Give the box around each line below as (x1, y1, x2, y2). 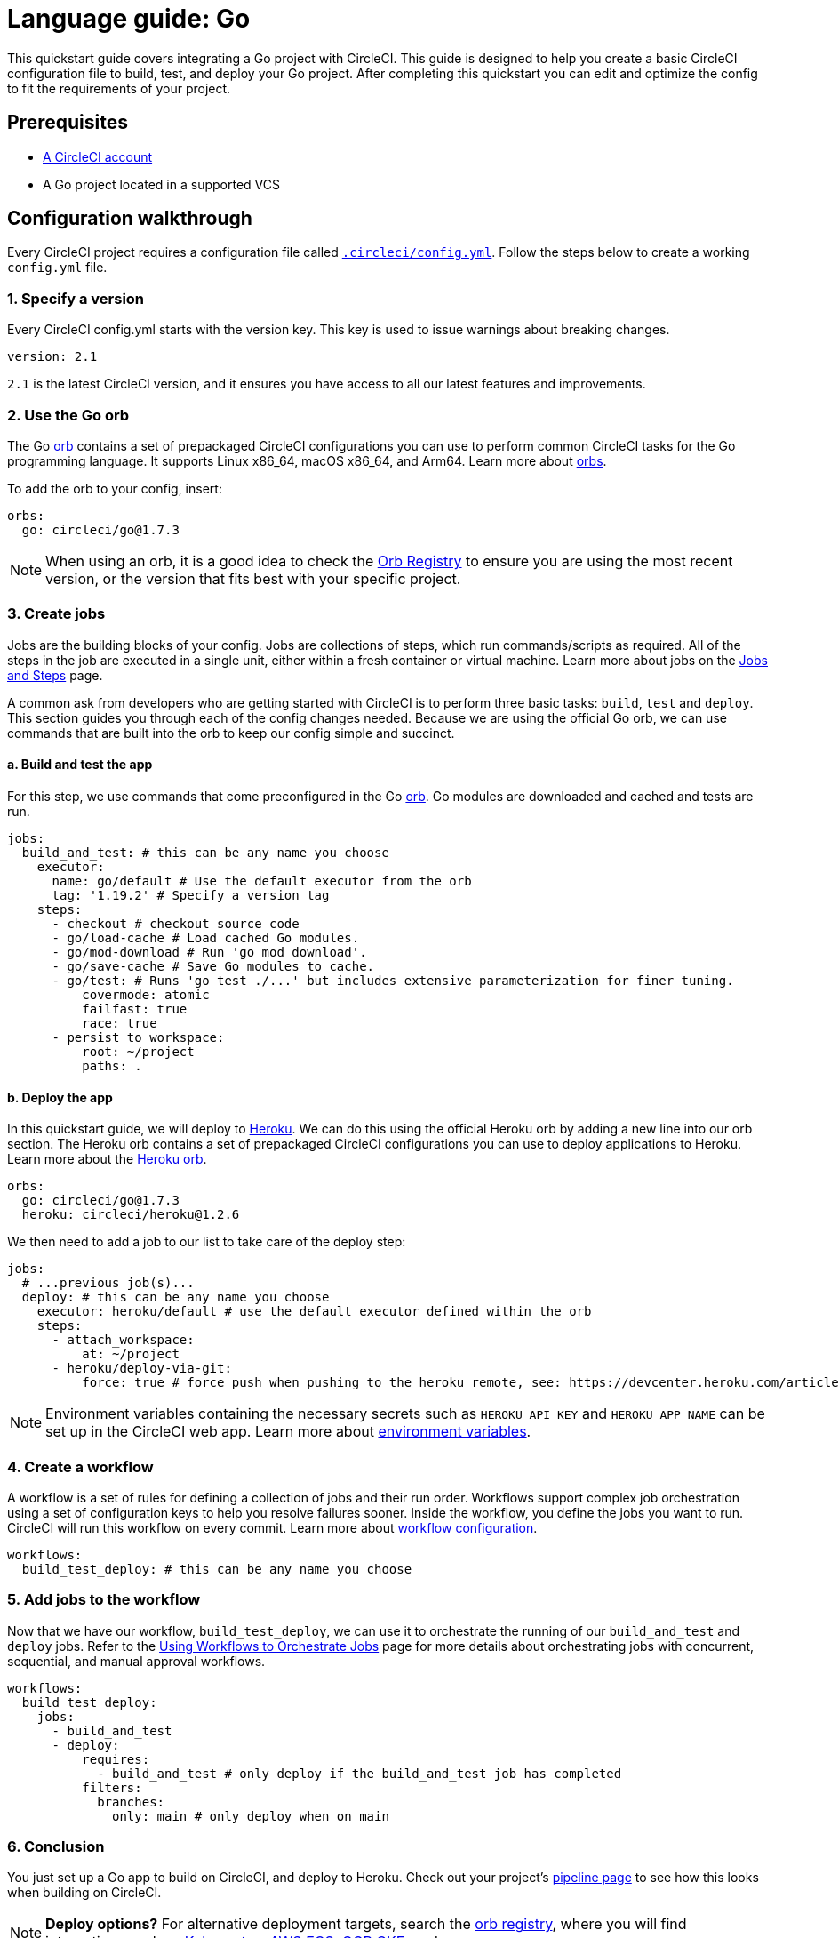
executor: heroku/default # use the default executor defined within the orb (36, 1304, 592, 1319)
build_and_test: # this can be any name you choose (21, 845, 389, 860)
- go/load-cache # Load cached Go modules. (52, 930, 360, 945)
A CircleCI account (43, 148, 153, 164)
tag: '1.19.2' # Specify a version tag (52, 887, 330, 902)
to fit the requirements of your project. (7, 80, 231, 96)
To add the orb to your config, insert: (7, 480, 222, 496)
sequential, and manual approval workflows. (7, 1653, 266, 1669)
